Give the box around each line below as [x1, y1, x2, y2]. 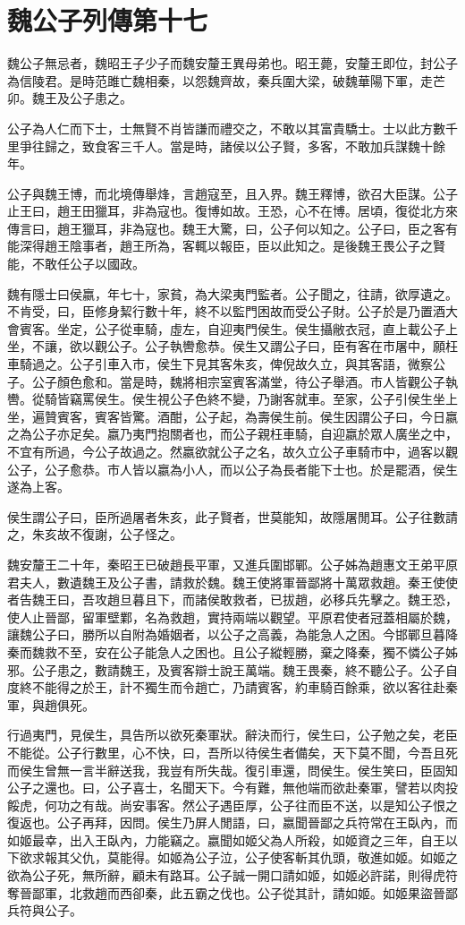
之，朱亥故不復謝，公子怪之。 [7, 525, 182, 544]
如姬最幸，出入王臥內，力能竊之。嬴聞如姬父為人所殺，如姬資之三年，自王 [7, 830, 445, 849]
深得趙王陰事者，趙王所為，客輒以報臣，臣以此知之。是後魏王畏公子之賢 [19, 236, 445, 255]
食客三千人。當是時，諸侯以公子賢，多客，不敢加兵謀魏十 [94, 136, 433, 155]
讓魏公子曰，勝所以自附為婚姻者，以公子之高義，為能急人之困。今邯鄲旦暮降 [7, 625, 458, 644]
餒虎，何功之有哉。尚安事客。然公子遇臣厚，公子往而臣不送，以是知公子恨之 [7, 795, 458, 814]
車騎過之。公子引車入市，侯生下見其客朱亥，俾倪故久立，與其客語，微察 [7, 355, 433, 373]
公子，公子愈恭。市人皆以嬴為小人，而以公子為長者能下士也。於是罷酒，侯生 [7, 459, 458, 478]
